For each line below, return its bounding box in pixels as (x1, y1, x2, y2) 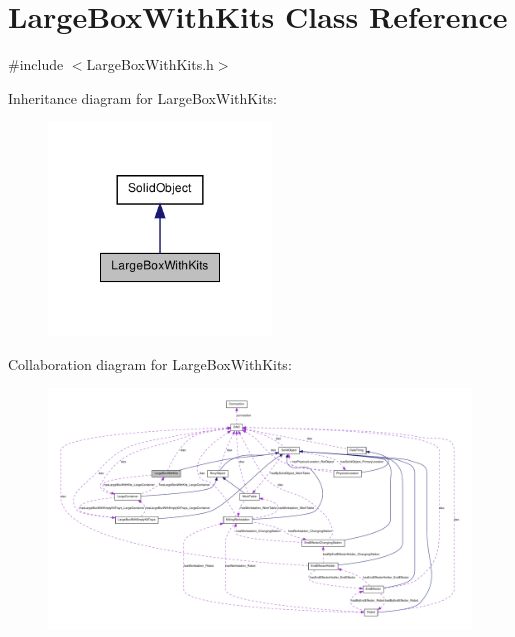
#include (8, 54, 64, 75)
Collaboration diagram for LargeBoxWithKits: (8, 353, 292, 374)
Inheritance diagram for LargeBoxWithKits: (8, 87, 277, 108)
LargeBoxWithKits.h (86, 54, 214, 75)
